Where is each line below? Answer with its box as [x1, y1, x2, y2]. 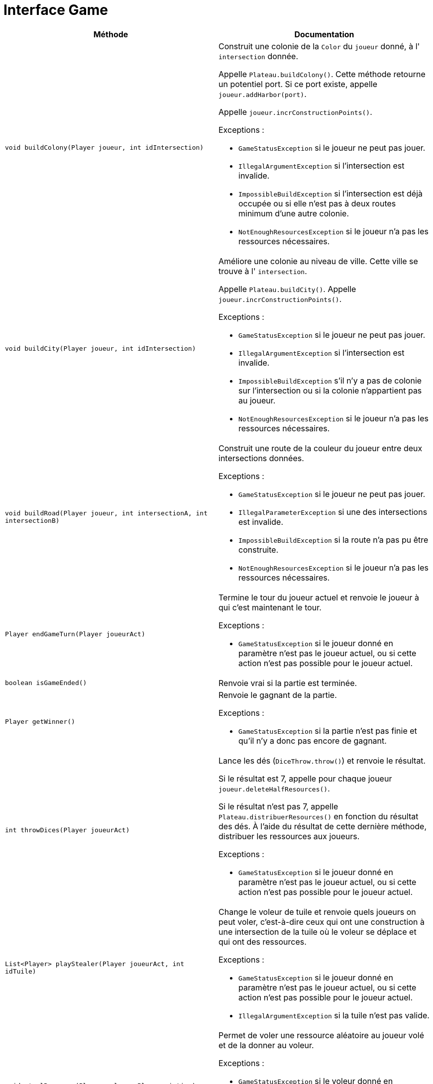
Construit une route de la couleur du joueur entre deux [218, 443, 423, 453]
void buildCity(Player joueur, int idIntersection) [5, 345, 196, 353]
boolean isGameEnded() [5, 679, 87, 687]
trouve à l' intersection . [218, 266, 307, 276]
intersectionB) [5, 516, 60, 524]
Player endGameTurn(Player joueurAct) [5, 630, 145, 638]
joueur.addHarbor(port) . [218, 89, 307, 99]
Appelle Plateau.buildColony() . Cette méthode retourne [218, 69, 426, 79]
